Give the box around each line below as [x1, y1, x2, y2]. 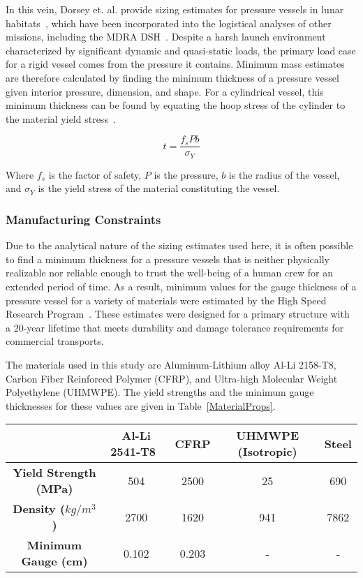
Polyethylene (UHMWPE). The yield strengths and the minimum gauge [6, 385, 314, 399]
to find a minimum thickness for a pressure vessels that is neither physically [6, 251, 329, 266]
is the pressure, [154, 167, 218, 181]
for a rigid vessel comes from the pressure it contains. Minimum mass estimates [6, 57, 345, 71]
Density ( [13, 501, 66, 517]
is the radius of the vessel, [228, 167, 340, 181]
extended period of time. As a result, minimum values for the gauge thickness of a [6, 279, 357, 294]
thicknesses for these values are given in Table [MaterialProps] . [6, 398, 276, 413]
